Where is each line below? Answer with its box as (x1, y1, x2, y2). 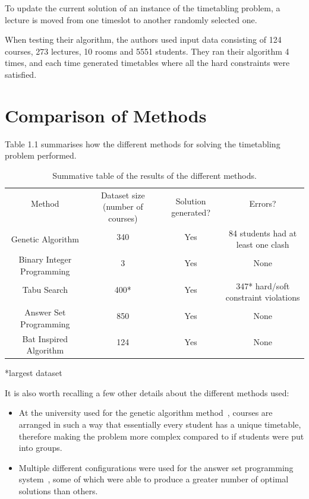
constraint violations (225, 291, 300, 304)
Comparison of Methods (5, 103, 207, 127)
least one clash (236, 238, 289, 251)
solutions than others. (18, 484, 98, 497)
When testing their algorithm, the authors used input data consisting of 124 (5, 33, 282, 46)
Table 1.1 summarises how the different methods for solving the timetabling (5, 137, 280, 150)
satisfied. (5, 68, 37, 80)
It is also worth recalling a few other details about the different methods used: (5, 386, 289, 399)
